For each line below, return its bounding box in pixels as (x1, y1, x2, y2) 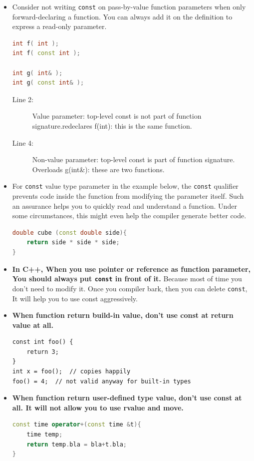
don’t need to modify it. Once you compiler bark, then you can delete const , (12, 283, 248, 293)
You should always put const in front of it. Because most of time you (12, 273, 242, 284)
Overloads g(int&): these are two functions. (32, 164, 165, 174)
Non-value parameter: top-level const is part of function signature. (32, 154, 235, 165)
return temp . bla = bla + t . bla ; (26, 440, 127, 448)
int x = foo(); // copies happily (12, 368, 131, 375)
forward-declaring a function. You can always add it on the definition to (12, 11, 233, 22)
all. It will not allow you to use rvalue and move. (12, 402, 184, 412)
